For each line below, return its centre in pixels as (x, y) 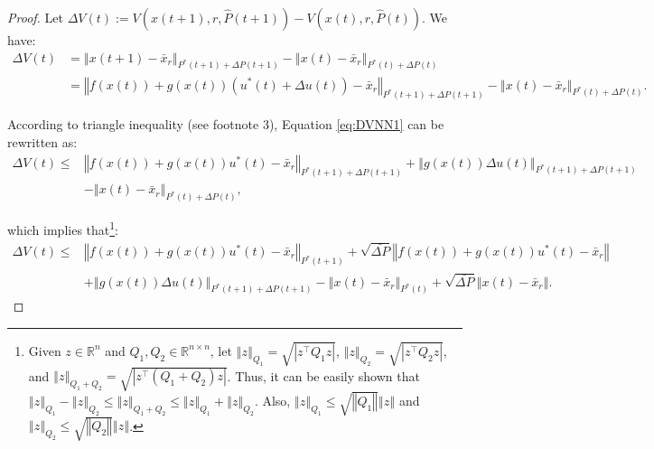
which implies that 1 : (63, 228)
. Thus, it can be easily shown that (323, 375)
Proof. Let (35, 17)
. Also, (272, 400)
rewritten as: (42, 141)
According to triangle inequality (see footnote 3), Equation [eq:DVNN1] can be (226, 124)
